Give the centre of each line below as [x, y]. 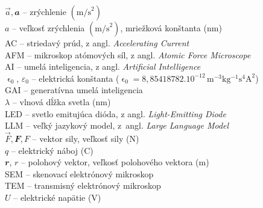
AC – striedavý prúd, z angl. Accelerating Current [97, 43]
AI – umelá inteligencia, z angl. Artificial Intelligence [103, 66]
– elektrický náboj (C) [52, 150]
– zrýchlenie [44, 11]
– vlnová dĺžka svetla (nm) [62, 101]
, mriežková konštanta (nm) [171, 28]
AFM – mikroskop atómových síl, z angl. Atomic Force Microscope [128, 54]
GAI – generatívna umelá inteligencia [74, 90]
